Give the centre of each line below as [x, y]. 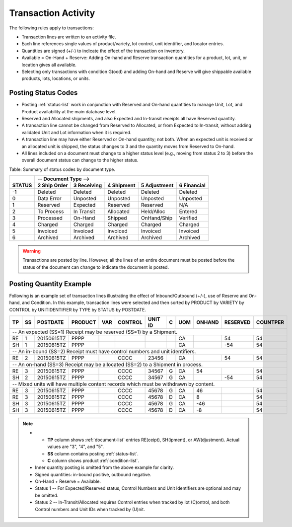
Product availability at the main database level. [69, 111]
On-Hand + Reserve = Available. [68, 481]
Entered [188, 212]
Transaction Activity [52, 13]
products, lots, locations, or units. [56, 78]
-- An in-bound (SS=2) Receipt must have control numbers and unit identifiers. [104, 351]
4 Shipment [121, 185]
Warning [32, 251]
